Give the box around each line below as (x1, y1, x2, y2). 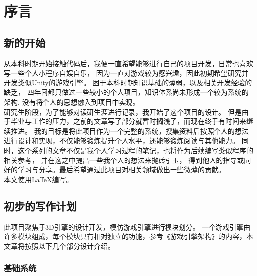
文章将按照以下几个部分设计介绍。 (4, 240, 115, 251)
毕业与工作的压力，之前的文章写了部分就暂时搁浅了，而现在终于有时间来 (10, 116, 246, 126)
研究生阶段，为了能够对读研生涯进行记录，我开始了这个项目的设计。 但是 (4, 106, 242, 117)
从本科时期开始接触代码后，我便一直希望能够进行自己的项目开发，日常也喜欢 (4, 58, 253, 68)
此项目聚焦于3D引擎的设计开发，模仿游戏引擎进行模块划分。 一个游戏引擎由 (4, 221, 251, 232)
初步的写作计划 (4, 198, 77, 213)
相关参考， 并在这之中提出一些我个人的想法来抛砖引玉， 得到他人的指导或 (4, 155, 244, 165)
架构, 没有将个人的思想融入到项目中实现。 (4, 96, 140, 107)
